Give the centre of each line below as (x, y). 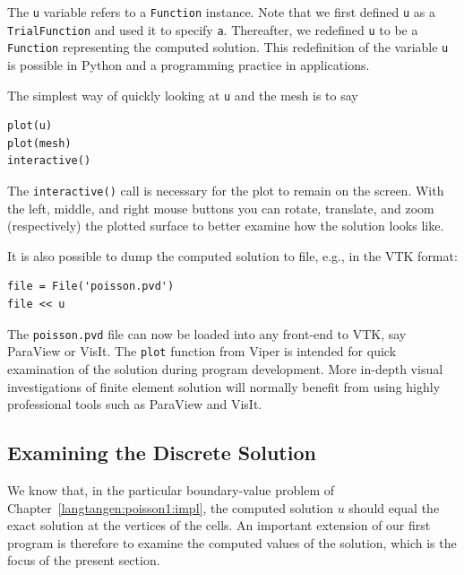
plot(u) (30, 126)
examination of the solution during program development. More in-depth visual (225, 368)
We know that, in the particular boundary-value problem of (171, 489)
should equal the (394, 507)
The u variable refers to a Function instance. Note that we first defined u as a (222, 12)
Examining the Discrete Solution (162, 453)
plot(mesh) (39, 143)
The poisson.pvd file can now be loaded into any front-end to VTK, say (207, 333)
